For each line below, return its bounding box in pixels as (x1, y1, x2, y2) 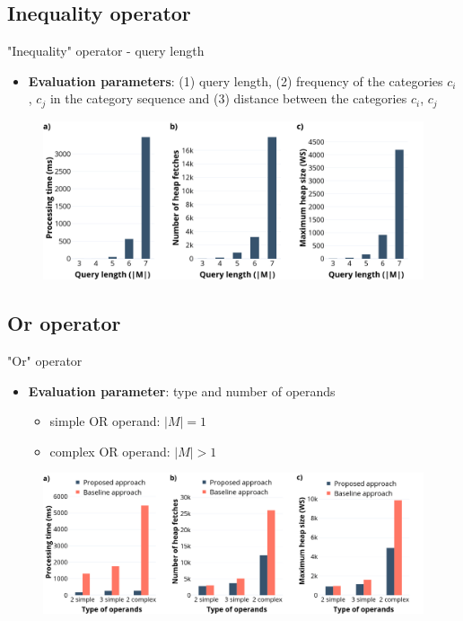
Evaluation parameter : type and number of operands (28, 381, 336, 400)
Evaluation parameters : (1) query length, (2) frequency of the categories (28, 71, 443, 90)
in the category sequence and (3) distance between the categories (49, 89, 407, 108)
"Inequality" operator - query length (7, 41, 205, 60)
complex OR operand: (49, 441, 170, 460)
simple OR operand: (49, 412, 161, 430)
